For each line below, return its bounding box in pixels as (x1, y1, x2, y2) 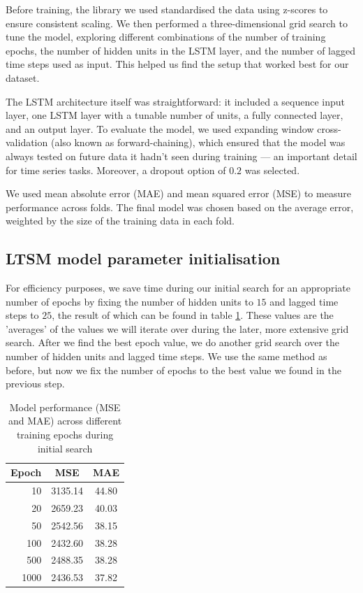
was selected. (244, 162, 300, 177)
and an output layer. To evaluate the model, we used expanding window (6, 121, 314, 136)
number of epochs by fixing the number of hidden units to (6, 294, 253, 308)
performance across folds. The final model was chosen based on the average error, (6, 199, 354, 214)
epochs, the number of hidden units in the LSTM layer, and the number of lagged (6, 43, 356, 57)
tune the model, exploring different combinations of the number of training (6, 29, 326, 44)
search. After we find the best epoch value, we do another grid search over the (6, 335, 339, 350)
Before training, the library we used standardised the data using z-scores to (6, 2, 328, 16)
